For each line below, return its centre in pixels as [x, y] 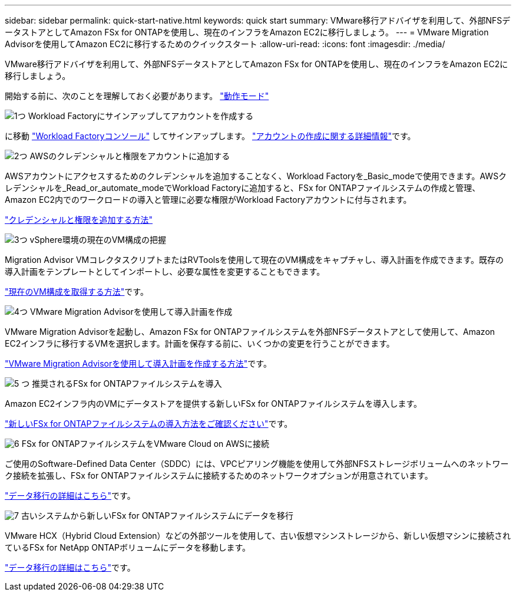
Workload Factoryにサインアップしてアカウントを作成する [141, 116]
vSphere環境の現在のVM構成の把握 [98, 240]
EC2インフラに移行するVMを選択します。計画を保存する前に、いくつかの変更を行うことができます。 [200, 343]
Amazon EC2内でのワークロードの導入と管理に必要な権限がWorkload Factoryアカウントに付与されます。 [208, 200]
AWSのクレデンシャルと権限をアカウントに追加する [130, 156]
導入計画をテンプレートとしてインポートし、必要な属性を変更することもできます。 [165, 271]
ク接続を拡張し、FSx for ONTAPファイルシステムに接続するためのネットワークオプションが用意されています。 [219, 475]
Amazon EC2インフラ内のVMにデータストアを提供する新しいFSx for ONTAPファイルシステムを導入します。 [214, 404]
